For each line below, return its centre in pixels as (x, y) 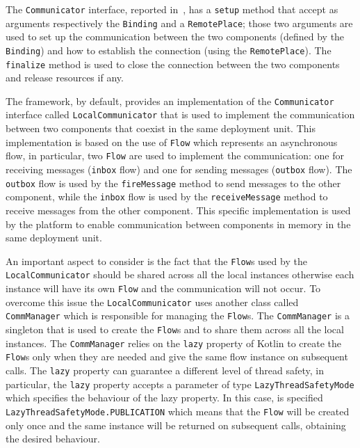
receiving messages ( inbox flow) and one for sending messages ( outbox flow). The (179, 169)
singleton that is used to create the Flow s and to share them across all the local (175, 329)
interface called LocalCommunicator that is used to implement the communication (180, 114)
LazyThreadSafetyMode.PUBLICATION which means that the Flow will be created (178, 411)
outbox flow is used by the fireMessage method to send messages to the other (173, 183)
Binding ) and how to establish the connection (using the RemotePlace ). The (169, 50)
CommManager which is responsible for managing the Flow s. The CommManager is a (178, 315)
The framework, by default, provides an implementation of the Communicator (170, 101)
